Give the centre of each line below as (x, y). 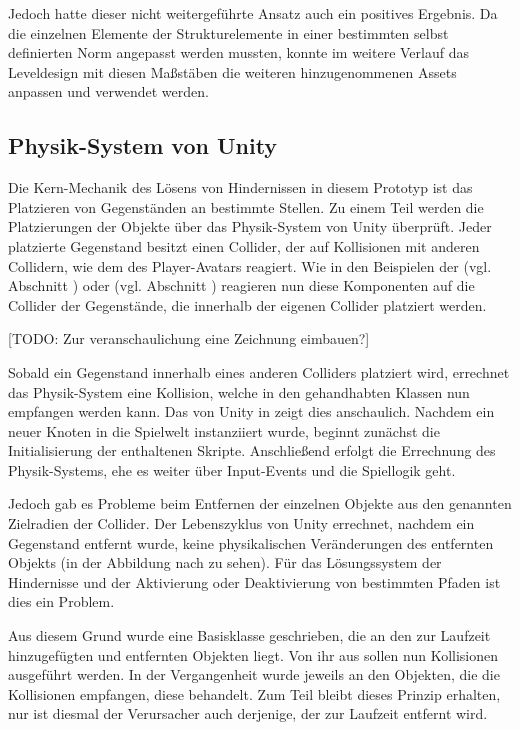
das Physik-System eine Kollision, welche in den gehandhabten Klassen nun (239, 391)
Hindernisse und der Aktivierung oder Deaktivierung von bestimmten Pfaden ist (254, 581)
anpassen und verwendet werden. (108, 91)
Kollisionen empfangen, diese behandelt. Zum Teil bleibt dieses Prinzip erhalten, (254, 693)
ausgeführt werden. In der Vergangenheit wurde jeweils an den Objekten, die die (254, 674)
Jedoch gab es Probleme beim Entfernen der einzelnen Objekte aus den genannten (260, 503)
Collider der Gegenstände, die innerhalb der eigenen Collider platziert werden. (247, 304)
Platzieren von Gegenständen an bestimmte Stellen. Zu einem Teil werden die (246, 206)
